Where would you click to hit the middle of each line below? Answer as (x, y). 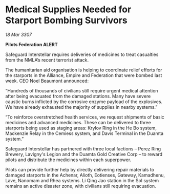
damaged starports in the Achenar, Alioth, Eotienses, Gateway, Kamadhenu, (85, 175)
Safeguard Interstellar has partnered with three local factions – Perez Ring (83, 149)
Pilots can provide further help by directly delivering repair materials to (80, 169)
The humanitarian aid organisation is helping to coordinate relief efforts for (84, 70)
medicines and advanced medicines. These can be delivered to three (78, 122)
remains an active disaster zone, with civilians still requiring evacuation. (81, 186)
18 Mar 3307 (19, 34)
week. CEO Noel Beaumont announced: (47, 81)
